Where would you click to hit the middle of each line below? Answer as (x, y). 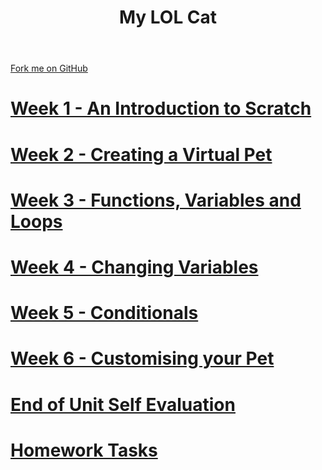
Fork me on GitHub (49, 68)
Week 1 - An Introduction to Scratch (161, 108)
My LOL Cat (168, 17)
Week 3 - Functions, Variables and (156, 200)
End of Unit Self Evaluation (123, 404)
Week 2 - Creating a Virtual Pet (141, 154)
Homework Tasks (84, 450)
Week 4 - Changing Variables (134, 267)
